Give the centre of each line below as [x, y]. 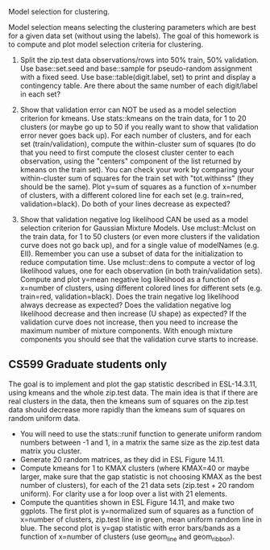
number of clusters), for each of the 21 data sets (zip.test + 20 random [137, 485]
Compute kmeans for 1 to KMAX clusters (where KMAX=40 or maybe [135, 468]
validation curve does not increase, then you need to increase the [129, 322]
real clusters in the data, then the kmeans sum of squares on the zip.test [129, 401]
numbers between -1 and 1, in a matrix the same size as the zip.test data [140, 442]
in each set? [40, 94]
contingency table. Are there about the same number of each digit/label [139, 85]
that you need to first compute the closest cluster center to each [127, 153]
